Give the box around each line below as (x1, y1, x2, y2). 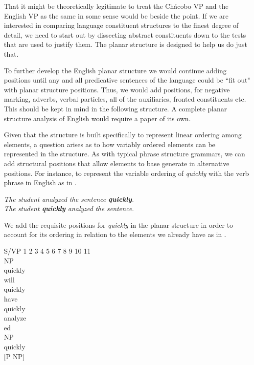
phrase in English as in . (4, 177, 77, 188)
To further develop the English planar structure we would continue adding (4, 65, 227, 75)
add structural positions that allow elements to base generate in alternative (4, 158, 230, 168)
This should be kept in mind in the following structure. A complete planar (4, 103, 227, 113)
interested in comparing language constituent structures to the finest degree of (4, 20, 239, 30)
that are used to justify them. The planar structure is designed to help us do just (4, 39, 247, 49)
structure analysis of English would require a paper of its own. (4, 113, 191, 123)
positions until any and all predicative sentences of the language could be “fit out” (4, 75, 251, 85)
